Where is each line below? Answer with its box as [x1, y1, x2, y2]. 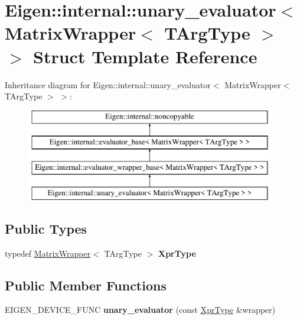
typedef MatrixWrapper [5, 247, 91, 259]
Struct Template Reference [33, 44, 257, 68]
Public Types [5, 219, 87, 237]
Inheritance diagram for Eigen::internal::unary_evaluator [5, 78, 211, 90]
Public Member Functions [5, 276, 167, 294]
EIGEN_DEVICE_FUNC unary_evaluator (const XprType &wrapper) [5, 303, 276, 316]
